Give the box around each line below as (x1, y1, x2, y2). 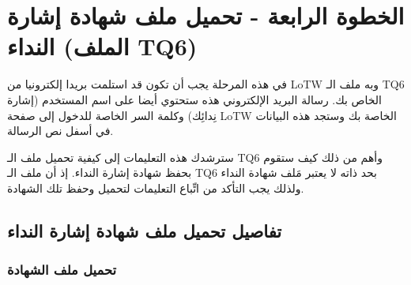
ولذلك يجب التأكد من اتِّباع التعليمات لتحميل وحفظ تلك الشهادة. (7, 179, 304, 196)
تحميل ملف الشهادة (7, 260, 117, 279)
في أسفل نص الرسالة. (7, 122, 114, 139)
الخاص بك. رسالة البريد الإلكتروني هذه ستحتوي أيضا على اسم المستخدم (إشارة (7, 91, 382, 107)
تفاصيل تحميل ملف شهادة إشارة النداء (7, 218, 282, 242)
